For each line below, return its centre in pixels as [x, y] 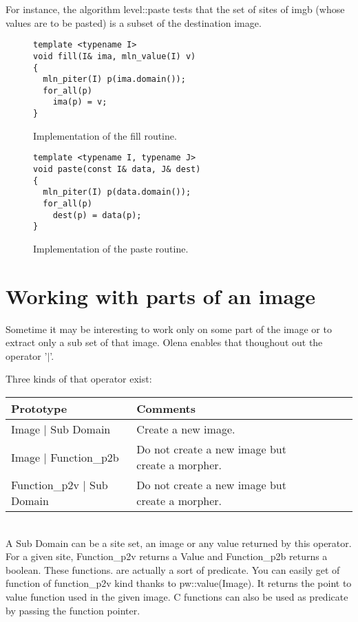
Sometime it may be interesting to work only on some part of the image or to [169, 329]
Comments [166, 409]
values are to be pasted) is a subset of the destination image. [134, 22]
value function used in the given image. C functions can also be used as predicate [177, 597]
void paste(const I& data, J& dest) [117, 170]
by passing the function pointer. [73, 610]
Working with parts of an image [160, 296]
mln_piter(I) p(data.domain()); [117, 192]
